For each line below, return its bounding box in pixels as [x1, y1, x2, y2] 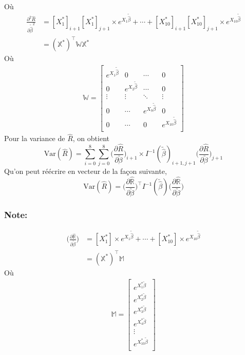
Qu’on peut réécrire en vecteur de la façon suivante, [4, 165, 167, 176]
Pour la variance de [4, 133, 65, 144]
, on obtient [72, 133, 109, 144]
